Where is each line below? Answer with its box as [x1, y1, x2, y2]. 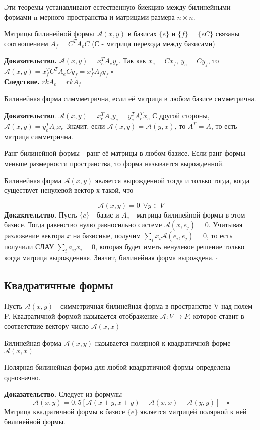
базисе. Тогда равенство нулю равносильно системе [4, 219, 162, 230]
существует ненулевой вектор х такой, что [4, 185, 134, 195]
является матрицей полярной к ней [140, 406, 247, 417]
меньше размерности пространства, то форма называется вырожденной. [4, 157, 224, 168]
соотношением [4, 38, 48, 48]
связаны [215, 28, 240, 39]
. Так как [118, 55, 146, 66]
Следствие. [4, 76, 40, 86]
